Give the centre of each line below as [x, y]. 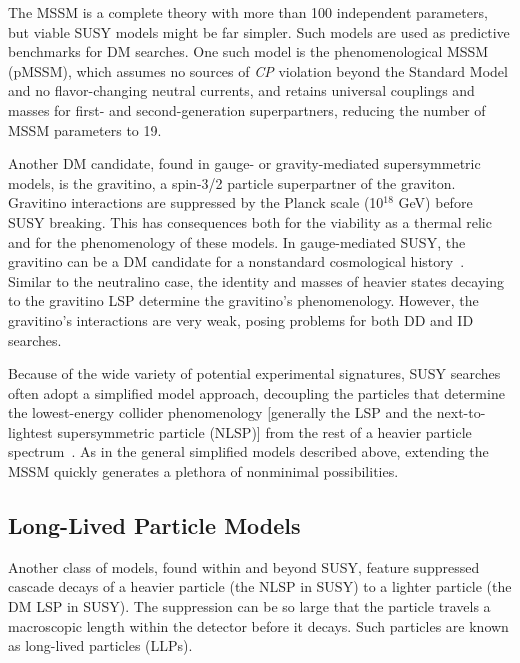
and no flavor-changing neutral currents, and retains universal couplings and [241, 90]
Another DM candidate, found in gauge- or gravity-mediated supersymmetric [244, 163]
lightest [30, 431]
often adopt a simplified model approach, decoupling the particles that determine [256, 392]
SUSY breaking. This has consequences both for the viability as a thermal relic [250, 221]
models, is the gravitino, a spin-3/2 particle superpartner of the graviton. [232, 182]
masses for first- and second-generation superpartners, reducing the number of [247, 109]
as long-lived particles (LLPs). [100, 645]
